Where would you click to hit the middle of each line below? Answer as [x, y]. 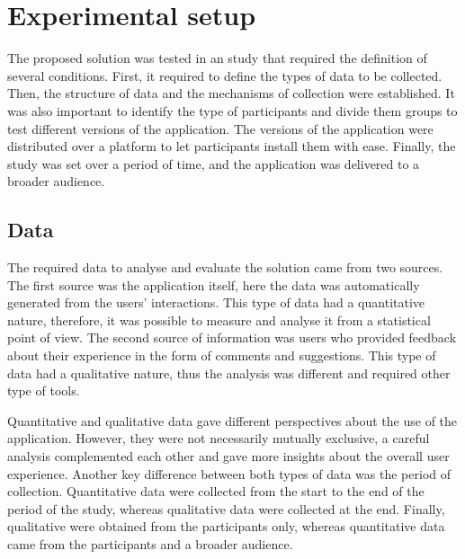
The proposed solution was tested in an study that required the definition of [217, 58]
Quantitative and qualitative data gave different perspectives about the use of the [232, 420]
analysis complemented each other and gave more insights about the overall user [228, 456]
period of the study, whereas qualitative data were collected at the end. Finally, [226, 508]
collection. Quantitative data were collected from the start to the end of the [216, 491]
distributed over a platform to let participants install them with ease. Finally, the [232, 146]
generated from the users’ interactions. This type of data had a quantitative [216, 302]
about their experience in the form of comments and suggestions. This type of [222, 355]
